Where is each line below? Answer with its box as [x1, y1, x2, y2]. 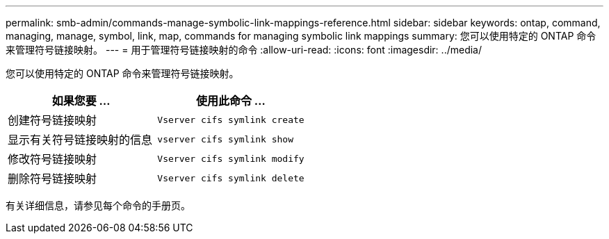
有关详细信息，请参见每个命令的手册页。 [6, 199, 190, 211]
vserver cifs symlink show [157, 133, 293, 145]
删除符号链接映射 [8, 172, 97, 186]
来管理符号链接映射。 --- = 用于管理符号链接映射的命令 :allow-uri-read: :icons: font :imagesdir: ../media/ [6, 44, 482, 56]
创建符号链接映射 [8, 113, 97, 127]
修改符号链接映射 [8, 152, 97, 166]
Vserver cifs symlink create [157, 114, 304, 125]
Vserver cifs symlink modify [157, 153, 304, 164]
